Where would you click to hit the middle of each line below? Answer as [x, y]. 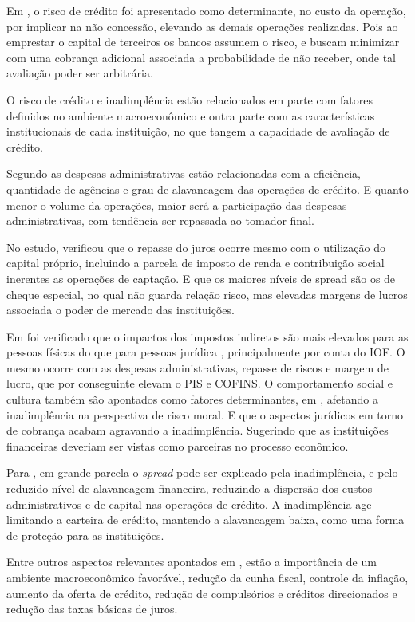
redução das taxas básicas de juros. [92, 609]
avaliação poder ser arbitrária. [80, 73]
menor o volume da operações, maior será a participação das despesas [177, 205]
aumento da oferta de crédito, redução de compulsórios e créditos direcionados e [202, 593]
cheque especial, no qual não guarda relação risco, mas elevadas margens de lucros [207, 294]
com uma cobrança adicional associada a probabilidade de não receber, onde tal [201, 57]
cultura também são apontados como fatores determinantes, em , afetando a [192, 399]
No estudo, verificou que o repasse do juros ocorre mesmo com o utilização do [196, 247]
